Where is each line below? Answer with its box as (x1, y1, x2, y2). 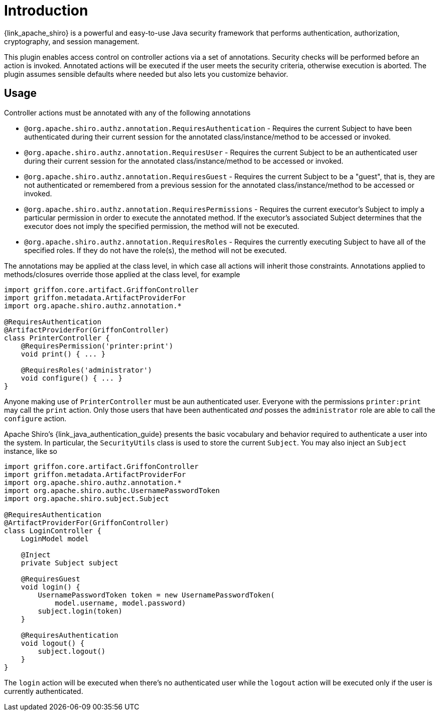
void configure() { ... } (21, 374, 123, 382)
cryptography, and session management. (4, 37, 139, 46)
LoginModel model (21, 534, 89, 543)
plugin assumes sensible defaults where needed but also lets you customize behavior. (4, 69, 288, 78)
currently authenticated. (4, 686, 83, 695)
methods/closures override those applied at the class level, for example (4, 270, 240, 279)
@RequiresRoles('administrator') (21, 366, 153, 374)
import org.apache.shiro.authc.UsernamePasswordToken (4, 486, 220, 495)
